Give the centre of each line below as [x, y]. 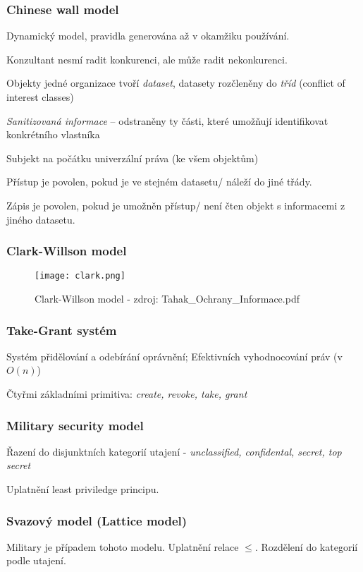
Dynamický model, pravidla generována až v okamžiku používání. [148, 36]
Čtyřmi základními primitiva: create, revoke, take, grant [127, 394]
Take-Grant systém [62, 330]
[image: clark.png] [80, 276]
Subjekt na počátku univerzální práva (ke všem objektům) [133, 158]
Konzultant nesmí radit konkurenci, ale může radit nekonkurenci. [147, 59]
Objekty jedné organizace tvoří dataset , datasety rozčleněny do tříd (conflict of [176, 83]
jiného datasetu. [41, 219]
